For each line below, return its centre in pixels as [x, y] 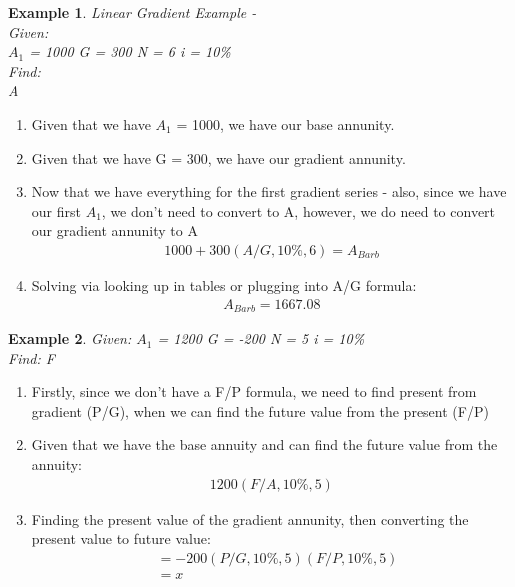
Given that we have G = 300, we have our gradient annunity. [218, 157]
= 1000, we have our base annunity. [285, 123]
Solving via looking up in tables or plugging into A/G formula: [224, 284]
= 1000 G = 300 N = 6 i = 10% [130, 51]
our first [56, 210]
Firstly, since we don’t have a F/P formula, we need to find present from [254, 391]
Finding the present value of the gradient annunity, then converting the [250, 518]
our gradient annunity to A [114, 230]
